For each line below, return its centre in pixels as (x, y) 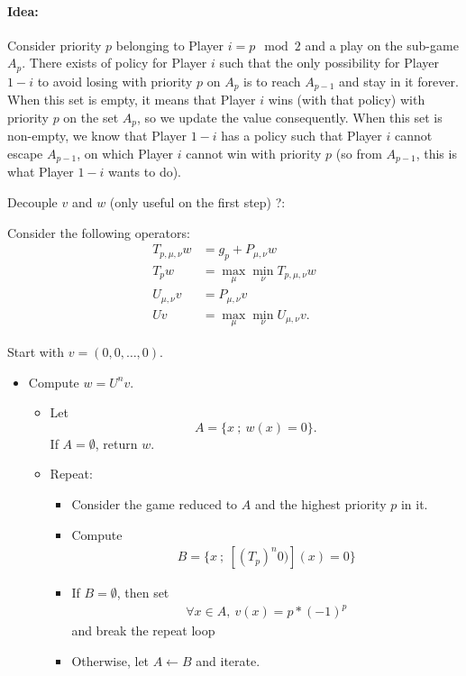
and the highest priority (320, 503)
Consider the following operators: (99, 232)
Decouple (32, 201)
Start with (36, 351)
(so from (359, 153)
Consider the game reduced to (155, 503)
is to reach (272, 81)
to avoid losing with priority (115, 81)
